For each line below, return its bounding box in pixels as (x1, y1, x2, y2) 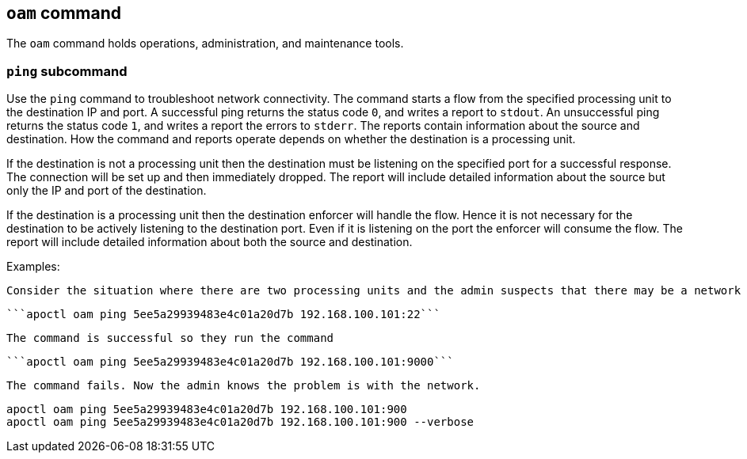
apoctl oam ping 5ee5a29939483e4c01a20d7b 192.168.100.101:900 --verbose (6, 415, 474, 429)
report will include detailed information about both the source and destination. (6, 235, 413, 249)
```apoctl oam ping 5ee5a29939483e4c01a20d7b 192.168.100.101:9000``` (6, 355, 454, 369)
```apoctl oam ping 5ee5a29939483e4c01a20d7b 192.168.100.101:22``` (6, 308, 440, 321)
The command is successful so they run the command (6, 332, 334, 345)
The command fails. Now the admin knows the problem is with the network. (6, 379, 481, 393)
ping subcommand (6, 63, 128, 79)
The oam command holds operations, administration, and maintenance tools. (6, 36, 404, 51)
